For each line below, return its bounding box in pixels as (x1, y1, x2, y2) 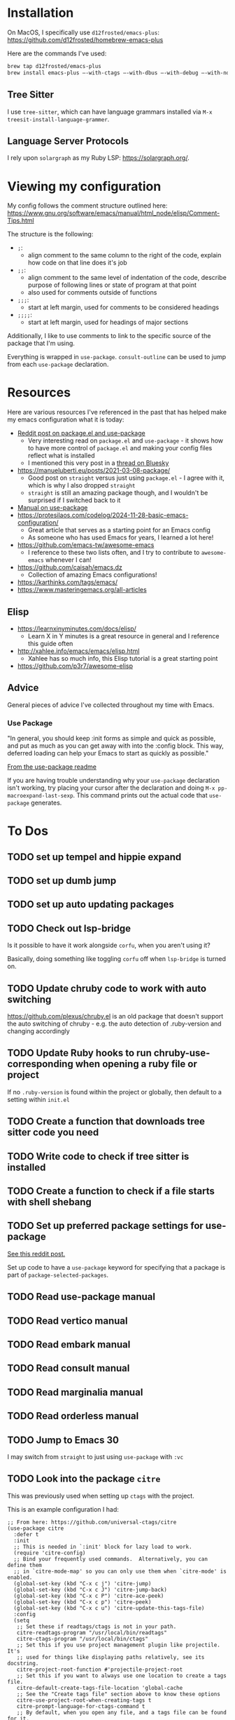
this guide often (27, 640, 73, 647)
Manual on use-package (17, 504, 88, 512)
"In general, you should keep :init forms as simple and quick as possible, (7, 734, 215, 743)
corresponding (7, 1058, 73, 1070)
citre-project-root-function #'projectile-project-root (16, 1666, 183, 1673)
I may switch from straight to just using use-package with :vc (7, 1453, 184, 1461)
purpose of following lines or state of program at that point (27, 281, 197, 289)
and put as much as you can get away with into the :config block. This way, (7, 741, 224, 750)
